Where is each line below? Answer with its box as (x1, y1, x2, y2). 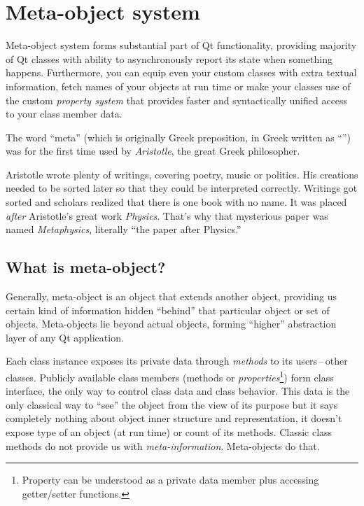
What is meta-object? (6, 256, 166, 278)
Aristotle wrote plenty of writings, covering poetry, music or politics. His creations (6, 167, 358, 181)
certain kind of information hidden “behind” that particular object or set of (6, 302, 330, 317)
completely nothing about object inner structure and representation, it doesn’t (6, 411, 342, 426)
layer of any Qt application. (6, 330, 124, 344)
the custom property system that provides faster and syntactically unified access (6, 92, 348, 107)
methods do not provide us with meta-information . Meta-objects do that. (6, 438, 320, 453)
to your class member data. (6, 106, 122, 121)
